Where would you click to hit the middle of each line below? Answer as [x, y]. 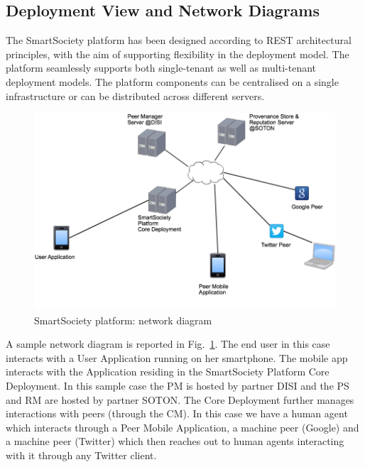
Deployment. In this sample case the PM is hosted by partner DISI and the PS [178, 385]
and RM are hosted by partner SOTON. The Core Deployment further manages [180, 399]
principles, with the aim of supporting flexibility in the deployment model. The [178, 54]
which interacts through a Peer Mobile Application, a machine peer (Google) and [182, 427]
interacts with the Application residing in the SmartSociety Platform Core [168, 372]
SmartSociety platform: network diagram [123, 320]
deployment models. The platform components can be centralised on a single [172, 81]
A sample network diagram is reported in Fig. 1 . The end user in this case [168, 344]
